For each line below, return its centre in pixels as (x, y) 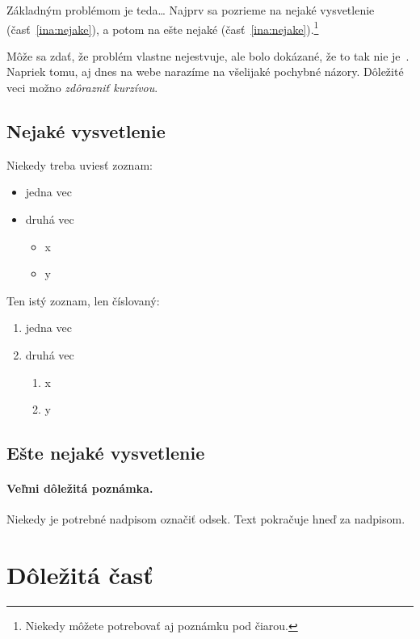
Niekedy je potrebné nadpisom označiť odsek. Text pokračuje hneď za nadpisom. (206, 519)
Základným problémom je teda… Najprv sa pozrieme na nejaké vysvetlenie (191, 10)
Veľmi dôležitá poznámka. (80, 488)
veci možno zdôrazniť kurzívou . (82, 88)
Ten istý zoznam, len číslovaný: (83, 300)
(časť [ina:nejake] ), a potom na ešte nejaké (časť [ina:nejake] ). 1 (163, 27)
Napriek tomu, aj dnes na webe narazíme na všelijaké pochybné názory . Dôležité (205, 71)
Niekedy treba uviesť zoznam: (80, 164)
